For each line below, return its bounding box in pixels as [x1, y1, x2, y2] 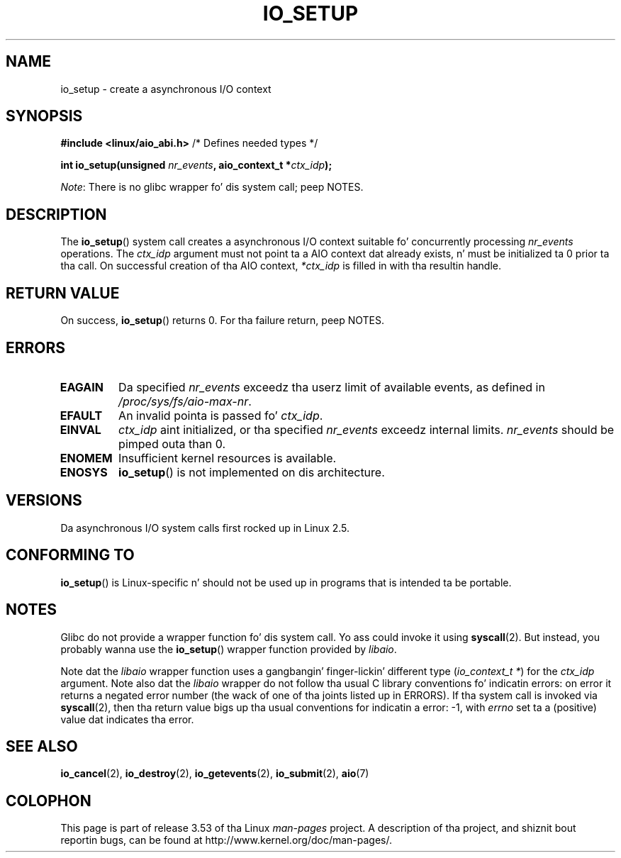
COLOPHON [6, 791, 91, 810]
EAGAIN [60, 379, 103, 394]
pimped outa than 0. [118, 436, 225, 451]
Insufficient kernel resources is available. [118, 450, 337, 465]
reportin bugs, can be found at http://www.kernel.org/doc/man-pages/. [60, 834, 393, 847]
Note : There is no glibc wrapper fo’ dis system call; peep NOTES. [60, 181, 364, 194]
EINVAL [60, 422, 101, 437]
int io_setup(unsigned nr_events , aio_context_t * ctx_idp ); [60, 159, 332, 172]
